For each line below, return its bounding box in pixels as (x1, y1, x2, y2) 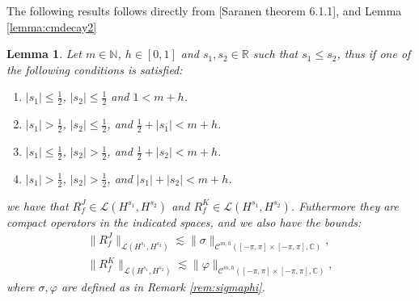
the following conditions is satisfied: (6, 61, 183, 77)
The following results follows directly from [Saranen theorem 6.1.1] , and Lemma (6, 2, 402, 19)
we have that (6, 197, 69, 214)
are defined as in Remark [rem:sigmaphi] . (61, 278, 265, 295)
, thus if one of (336, 45, 411, 62)
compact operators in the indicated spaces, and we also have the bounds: (6, 213, 362, 230)
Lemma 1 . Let (6, 45, 82, 62)
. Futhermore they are (290, 197, 399, 214)
